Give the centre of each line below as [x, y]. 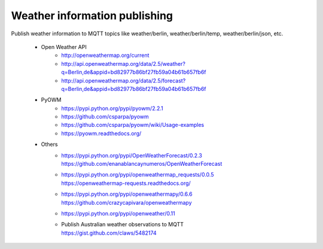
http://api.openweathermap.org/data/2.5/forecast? [124, 80]
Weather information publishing [92, 16]
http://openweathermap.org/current [105, 55]
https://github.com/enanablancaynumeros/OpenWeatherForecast [142, 164]
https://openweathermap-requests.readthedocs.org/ [126, 183]
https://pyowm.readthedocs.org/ [101, 133]
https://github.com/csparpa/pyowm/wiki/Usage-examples [133, 125]
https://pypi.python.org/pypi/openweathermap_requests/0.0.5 [138, 175]
